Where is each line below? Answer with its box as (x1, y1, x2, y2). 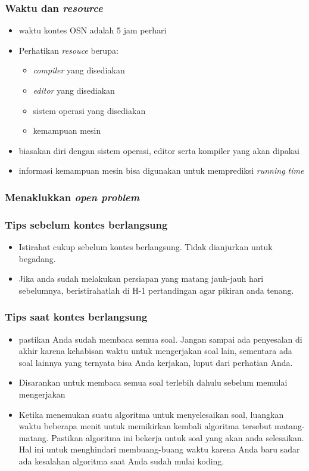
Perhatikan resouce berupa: (18, 44, 118, 56)
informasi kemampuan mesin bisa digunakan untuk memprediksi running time (18, 164, 304, 177)
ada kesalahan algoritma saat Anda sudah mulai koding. (18, 454, 224, 467)
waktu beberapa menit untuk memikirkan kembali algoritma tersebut (18, 420, 272, 432)
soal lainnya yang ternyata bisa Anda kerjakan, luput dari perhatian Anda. (18, 356, 293, 368)
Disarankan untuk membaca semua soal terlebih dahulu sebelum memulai (18, 376, 288, 389)
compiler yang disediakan (33, 64, 125, 76)
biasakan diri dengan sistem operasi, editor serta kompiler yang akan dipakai (18, 144, 299, 156)
